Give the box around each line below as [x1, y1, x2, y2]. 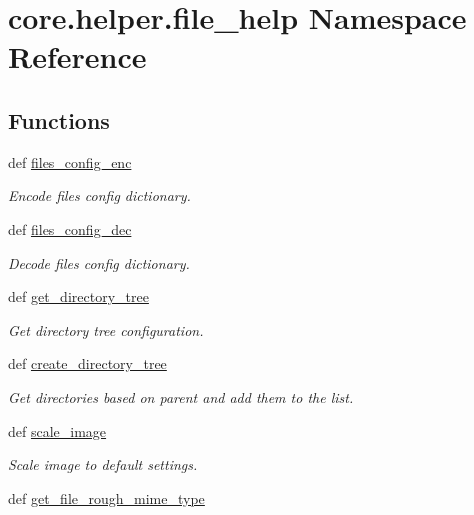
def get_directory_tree [8, 286, 149, 307]
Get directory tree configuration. [8, 319, 204, 340]
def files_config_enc [8, 151, 132, 172]
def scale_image [8, 420, 107, 441]
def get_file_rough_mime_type [8, 487, 205, 508]
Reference [8, 36, 147, 77]
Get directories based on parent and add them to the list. [8, 386, 354, 407]
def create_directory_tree [8, 353, 167, 374]
